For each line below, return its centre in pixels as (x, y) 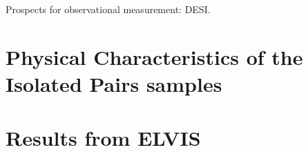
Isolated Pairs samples (114, 83)
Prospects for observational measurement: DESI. (108, 9)
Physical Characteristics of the (154, 56)
